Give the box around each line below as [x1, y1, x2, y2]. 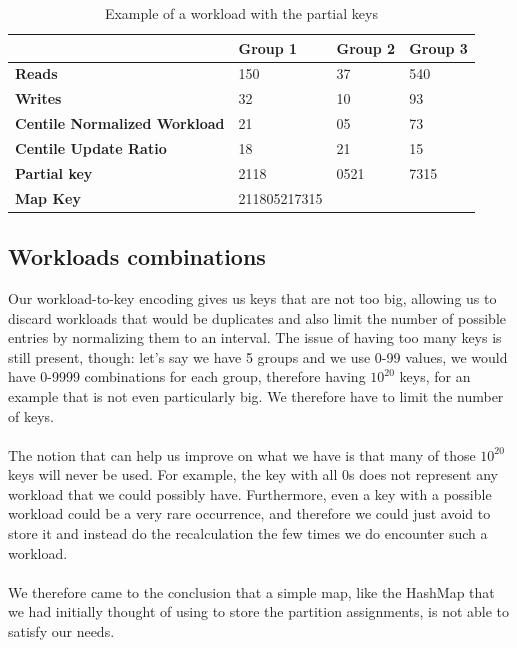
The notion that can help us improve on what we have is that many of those [8, 444, 476, 465]
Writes [15, 88, 62, 109]
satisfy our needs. [8, 621, 115, 642]
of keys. [8, 405, 54, 426]
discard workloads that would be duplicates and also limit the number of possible [8, 307, 506, 328]
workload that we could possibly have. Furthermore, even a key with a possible [8, 483, 492, 504]
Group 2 [336, 37, 396, 58]
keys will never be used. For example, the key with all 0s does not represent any [8, 464, 498, 485]
